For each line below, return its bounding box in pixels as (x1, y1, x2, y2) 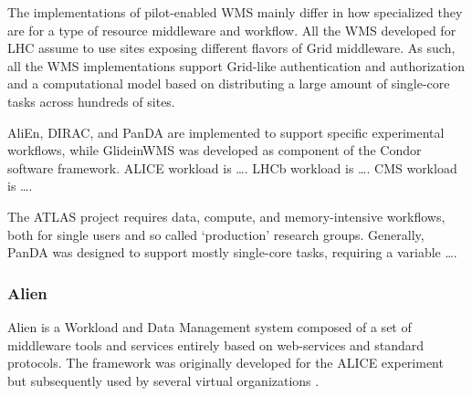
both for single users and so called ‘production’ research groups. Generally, (7, 224, 425, 244)
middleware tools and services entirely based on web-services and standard (7, 335, 425, 354)
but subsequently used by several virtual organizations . (7, 370, 320, 390)
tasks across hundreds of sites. (7, 91, 175, 110)
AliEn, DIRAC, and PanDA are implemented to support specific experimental (7, 122, 445, 141)
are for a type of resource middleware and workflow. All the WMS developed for (7, 20, 456, 39)
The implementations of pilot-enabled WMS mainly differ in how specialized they (7, 3, 463, 21)
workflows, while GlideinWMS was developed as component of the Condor (7, 141, 422, 160)
